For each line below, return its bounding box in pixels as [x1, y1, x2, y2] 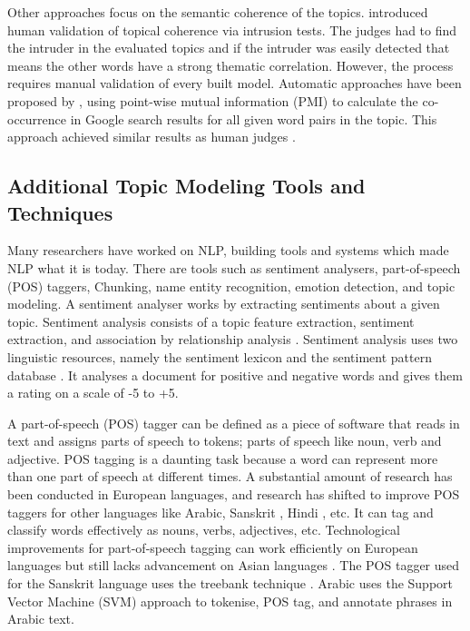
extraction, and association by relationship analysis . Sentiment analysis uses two [7, 330, 458, 349]
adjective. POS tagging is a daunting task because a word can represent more [7, 449, 438, 468]
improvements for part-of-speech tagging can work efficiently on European [7, 537, 418, 557]
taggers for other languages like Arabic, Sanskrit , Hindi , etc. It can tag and [7, 502, 434, 521]
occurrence [7, 109, 67, 128]
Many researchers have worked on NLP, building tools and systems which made [7, 241, 449, 260]
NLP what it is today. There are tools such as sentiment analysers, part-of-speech [7, 258, 461, 277]
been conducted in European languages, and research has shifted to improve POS [7, 485, 460, 504]
